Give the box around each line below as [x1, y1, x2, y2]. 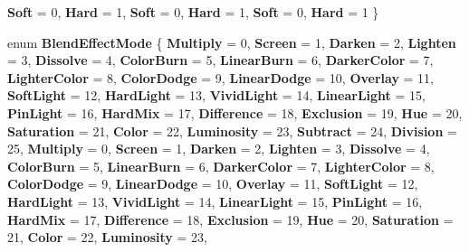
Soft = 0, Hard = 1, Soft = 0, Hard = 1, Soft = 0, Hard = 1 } [7, 3, 379, 21]
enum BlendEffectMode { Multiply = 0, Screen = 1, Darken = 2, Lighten [7, 33, 456, 51]
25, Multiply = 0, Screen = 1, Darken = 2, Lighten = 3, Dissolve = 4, [7, 139, 430, 158]
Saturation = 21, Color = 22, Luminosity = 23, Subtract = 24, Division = [7, 121, 457, 140]
